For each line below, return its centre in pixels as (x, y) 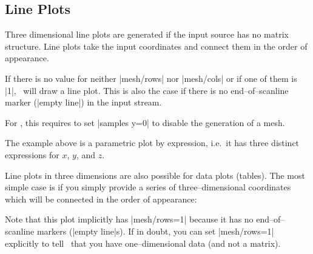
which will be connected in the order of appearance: (101, 199)
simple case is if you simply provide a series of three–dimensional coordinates (148, 187)
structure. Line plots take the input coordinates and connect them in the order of (156, 46)
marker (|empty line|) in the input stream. (83, 102)
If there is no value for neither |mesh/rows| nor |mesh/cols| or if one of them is (151, 78)
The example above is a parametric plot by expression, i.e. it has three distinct (152, 143)
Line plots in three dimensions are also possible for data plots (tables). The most (155, 175)
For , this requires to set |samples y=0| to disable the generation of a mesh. (145, 122)
